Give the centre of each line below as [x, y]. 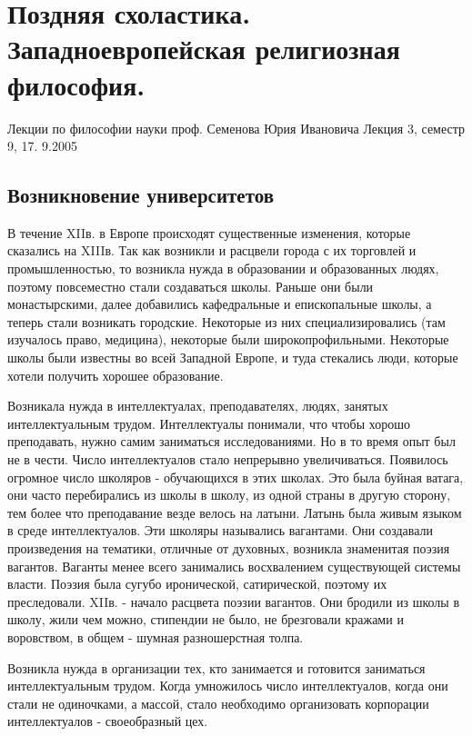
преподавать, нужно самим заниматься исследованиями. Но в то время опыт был [231, 441]
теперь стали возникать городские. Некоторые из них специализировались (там [226, 321]
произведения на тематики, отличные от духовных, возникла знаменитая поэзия [229, 547]
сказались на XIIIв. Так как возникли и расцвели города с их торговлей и [212, 250]
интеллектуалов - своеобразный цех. [108, 721]
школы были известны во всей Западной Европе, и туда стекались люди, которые [233, 358]
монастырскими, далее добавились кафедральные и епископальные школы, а [220, 304]
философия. [76, 84]
